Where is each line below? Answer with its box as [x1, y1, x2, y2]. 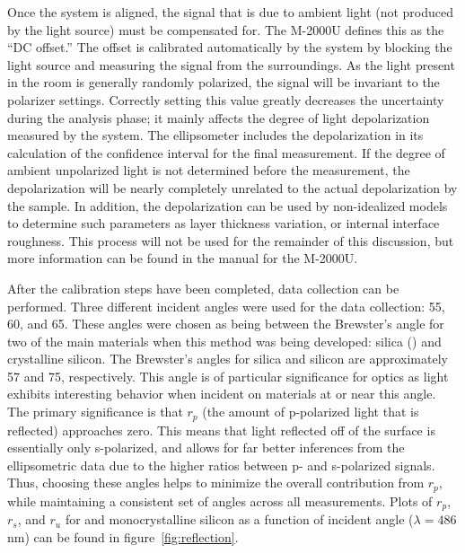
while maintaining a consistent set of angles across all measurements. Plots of [7, 491, 433, 510]
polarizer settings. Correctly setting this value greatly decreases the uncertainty [7, 90, 444, 109]
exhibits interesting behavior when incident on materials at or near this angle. [7, 384, 436, 403]
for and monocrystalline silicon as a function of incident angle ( [65, 510, 414, 529]
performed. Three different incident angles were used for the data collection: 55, [7, 296, 445, 315]
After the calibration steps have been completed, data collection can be [7, 278, 399, 297]
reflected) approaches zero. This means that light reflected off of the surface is [7, 420, 435, 439]
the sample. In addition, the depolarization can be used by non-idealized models [7, 196, 448, 215]
